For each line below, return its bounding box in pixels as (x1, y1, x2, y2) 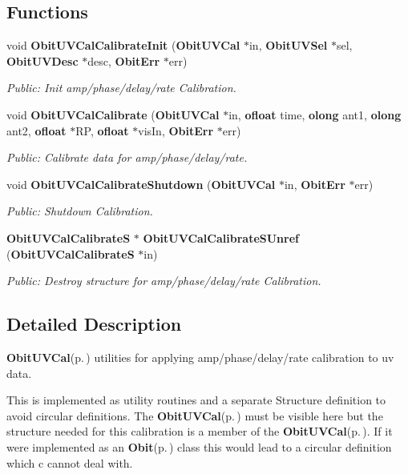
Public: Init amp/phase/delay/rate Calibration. (6, 79, 236, 96)
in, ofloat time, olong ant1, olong (228, 106, 402, 123)
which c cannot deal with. (6, 454, 133, 471)
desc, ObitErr (87, 52, 160, 69)
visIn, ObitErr (138, 122, 214, 139)
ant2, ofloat (6, 122, 67, 139)
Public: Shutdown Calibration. (6, 203, 153, 219)
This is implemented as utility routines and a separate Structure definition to (6, 392, 386, 408)
